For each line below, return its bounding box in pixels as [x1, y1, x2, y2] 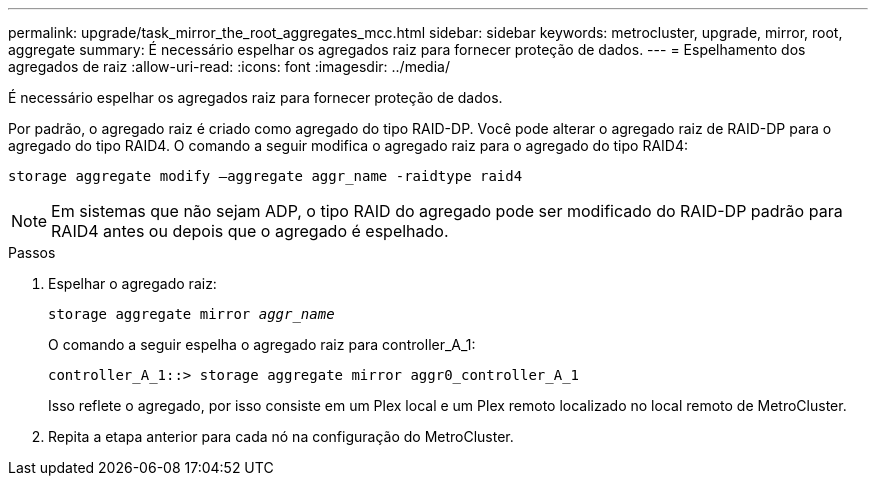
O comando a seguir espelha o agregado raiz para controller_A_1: [48, 336, 476, 353]
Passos [8, 244, 56, 261]
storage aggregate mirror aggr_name [48, 306, 335, 322]
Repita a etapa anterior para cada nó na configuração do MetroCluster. [48, 428, 514, 445]
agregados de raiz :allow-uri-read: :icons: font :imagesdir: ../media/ [8, 58, 450, 75]
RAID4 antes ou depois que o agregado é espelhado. [51, 221, 449, 241]
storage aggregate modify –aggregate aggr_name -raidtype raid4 [8, 168, 523, 184]
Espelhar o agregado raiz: [48, 275, 217, 292]
